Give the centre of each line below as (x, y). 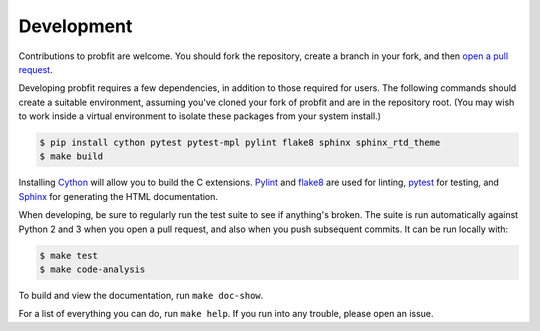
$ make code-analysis (92, 269)
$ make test (69, 255)
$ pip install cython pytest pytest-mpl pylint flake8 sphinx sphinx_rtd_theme (240, 143)
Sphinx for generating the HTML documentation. (118, 196)
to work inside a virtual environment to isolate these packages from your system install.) (200, 116)
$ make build (71, 156)
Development (75, 26)
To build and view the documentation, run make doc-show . (141, 295)
